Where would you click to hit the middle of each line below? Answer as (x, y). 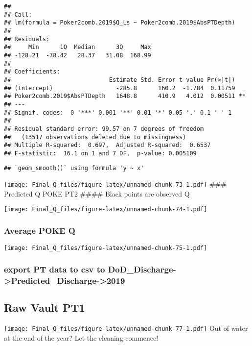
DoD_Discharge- (142, 269)
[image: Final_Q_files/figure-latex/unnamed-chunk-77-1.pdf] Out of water (126, 328)
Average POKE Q (40, 230)
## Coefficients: (32, 72)
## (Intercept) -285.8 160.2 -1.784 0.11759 (120, 88)
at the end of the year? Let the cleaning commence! (81, 337)
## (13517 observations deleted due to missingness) (95, 137)
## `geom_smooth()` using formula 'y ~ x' (74, 168)
